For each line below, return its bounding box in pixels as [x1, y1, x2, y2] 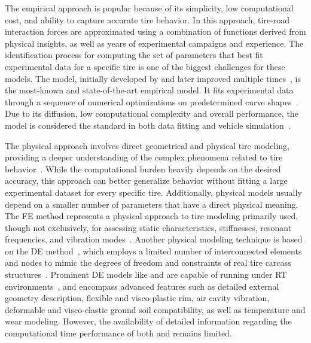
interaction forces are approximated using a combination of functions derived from [5, 25, 306, 38]
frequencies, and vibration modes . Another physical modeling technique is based [5, 233, 303, 245]
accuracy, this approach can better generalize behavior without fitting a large [5, 174, 288, 187]
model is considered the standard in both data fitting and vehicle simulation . [5, 119, 291, 131]
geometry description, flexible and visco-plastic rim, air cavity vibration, [5, 292, 270, 304]
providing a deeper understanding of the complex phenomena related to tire [5, 151, 283, 163]
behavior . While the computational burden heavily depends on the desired [5, 162, 281, 175]
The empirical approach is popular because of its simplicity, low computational [5, 2, 294, 14]
